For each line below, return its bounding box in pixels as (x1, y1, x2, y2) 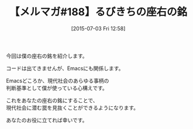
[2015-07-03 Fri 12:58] (71, 25, 126, 32)
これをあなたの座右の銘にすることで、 (6, 97, 98, 104)
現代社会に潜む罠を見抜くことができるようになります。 (6, 104, 139, 111)
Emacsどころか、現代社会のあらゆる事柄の (6, 77, 109, 84)
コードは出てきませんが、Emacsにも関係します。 (6, 65, 124, 72)
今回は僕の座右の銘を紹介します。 (6, 52, 88, 59)
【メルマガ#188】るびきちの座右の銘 (9, 5, 188, 19)
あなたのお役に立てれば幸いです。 (6, 116, 88, 123)
